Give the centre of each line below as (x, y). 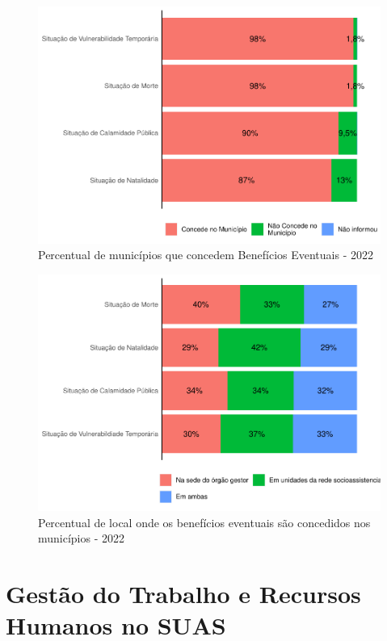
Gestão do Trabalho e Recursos (183, 594)
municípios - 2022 (82, 538)
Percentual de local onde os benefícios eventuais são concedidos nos (204, 522)
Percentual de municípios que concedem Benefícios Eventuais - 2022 (206, 255)
